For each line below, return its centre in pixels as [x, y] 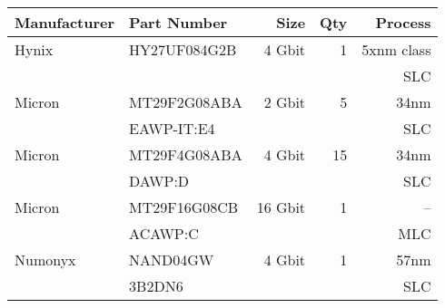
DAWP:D [159, 181]
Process [403, 22]
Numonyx [45, 260]
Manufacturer [65, 22]
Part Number [178, 22]
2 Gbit [285, 102]
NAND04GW [172, 260]
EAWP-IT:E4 [172, 128]
